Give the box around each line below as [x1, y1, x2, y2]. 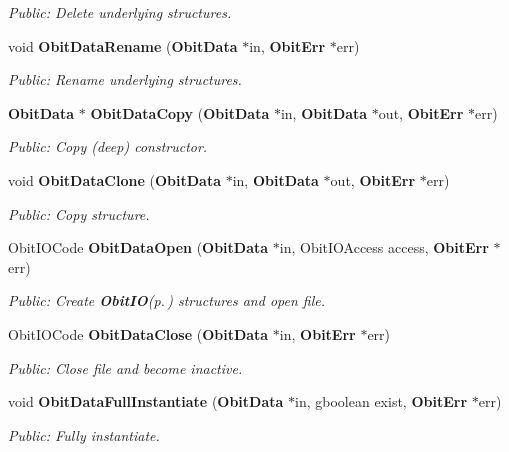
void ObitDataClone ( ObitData [8, 169, 221, 190]
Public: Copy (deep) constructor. [8, 136, 208, 157]
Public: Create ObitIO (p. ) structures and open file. [8, 290, 325, 311]
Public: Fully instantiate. [8, 424, 160, 445]
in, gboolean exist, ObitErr [295, 391, 468, 412]
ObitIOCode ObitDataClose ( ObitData [8, 323, 269, 344]
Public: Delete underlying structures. [8, 2, 232, 22]
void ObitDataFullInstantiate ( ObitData [8, 391, 284, 412]
